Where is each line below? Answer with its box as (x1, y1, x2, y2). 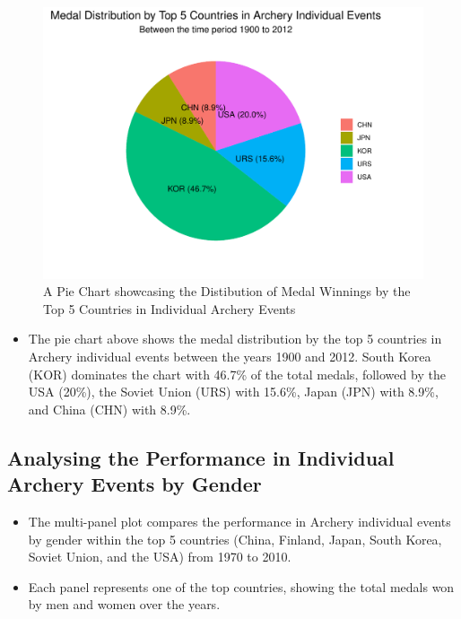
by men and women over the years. (28, 595, 221, 614)
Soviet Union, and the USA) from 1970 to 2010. (28, 547, 291, 566)
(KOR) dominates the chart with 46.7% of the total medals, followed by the (28, 364, 446, 383)
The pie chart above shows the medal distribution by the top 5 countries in (28, 329, 442, 348)
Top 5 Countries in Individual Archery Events (43, 299, 296, 318)
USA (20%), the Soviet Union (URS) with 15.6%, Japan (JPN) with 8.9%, (28, 382, 439, 401)
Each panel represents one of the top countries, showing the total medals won (28, 577, 455, 596)
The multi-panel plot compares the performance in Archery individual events (28, 512, 451, 531)
